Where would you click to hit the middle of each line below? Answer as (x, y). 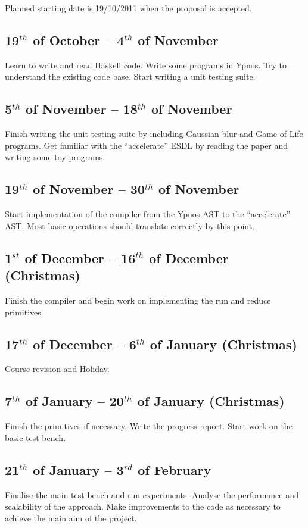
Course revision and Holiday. (57, 369)
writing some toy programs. (55, 157)
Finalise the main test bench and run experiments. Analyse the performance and (152, 494)
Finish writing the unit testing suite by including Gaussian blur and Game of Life (154, 134)
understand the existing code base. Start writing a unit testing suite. (130, 76)
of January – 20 (75, 401)
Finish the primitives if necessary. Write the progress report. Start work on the (149, 426)
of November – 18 (82, 109)
